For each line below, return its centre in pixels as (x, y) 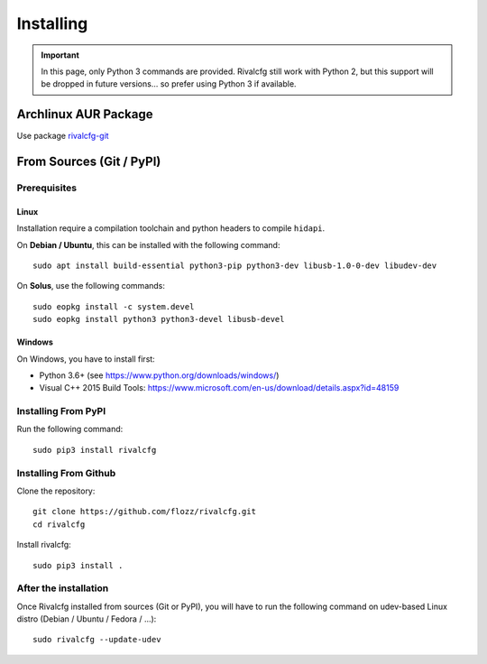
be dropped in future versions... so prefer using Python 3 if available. (169, 84)
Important (60, 55)
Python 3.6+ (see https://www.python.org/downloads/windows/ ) (159, 375)
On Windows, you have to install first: (86, 359)
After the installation (63, 588)
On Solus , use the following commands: (91, 286)
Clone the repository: (56, 491)
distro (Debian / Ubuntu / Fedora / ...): (87, 619)
